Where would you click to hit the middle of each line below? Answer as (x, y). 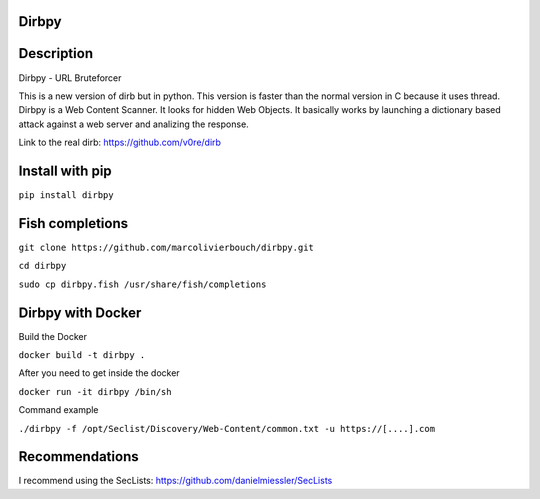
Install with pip (65, 170)
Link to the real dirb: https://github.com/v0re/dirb (120, 142)
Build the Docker (52, 336)
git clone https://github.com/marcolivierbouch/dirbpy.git (166, 247)
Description (56, 53)
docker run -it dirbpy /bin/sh (95, 391)
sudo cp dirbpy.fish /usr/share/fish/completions (142, 284)
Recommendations (78, 456)
